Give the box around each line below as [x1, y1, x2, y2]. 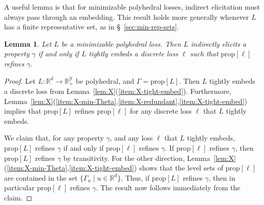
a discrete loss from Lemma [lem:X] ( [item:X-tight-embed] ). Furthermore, [4, 86, 231, 96]
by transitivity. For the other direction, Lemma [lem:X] [63, 152, 236, 163]
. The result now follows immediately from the [96, 182, 241, 193]
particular [4, 182, 35, 193]
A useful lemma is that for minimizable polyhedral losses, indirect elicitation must [4, 2, 260, 12]
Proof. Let [4, 75, 36, 86]
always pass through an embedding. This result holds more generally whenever [4, 11, 249, 22]
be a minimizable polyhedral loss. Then [61, 38, 181, 49]
